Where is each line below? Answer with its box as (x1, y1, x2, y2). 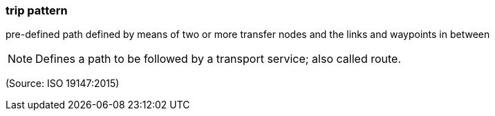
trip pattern (6, 3, 68, 17)
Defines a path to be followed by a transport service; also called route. (35, 52, 401, 66)
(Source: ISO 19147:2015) (6, 77, 120, 90)
